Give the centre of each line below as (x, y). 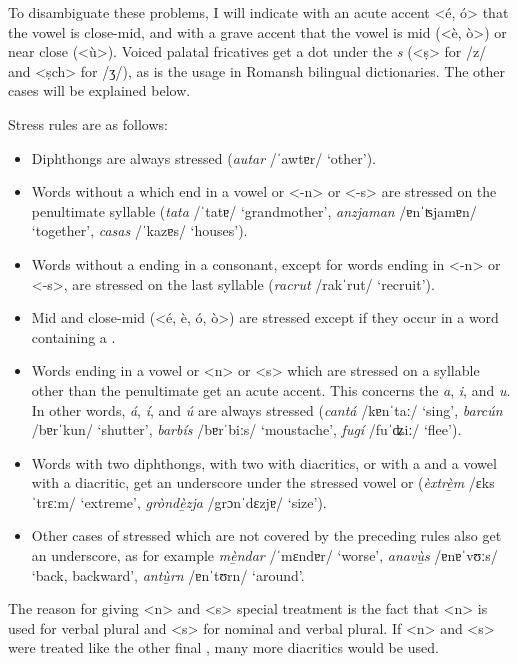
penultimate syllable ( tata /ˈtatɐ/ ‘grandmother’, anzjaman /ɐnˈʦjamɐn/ (254, 210)
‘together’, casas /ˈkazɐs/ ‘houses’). (139, 230)
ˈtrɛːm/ (53, 501)
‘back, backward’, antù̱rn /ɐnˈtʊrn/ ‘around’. (168, 574)
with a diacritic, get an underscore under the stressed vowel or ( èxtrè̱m (248, 482)
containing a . (73, 336)
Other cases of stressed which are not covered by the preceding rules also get (266, 535)
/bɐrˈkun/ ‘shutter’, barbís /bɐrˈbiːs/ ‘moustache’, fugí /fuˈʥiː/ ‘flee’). (246, 429)
